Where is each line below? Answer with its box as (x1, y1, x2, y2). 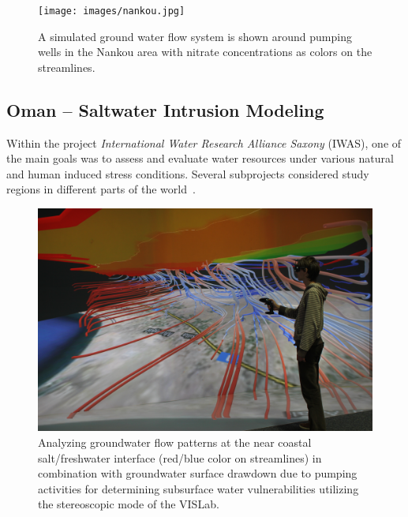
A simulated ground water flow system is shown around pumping (38, 28, 352, 44)
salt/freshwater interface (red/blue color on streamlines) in (38, 449, 322, 466)
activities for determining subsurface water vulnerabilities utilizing (38, 480, 359, 496)
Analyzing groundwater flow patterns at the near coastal (38, 434, 312, 450)
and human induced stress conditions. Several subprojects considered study (6, 165, 369, 182)
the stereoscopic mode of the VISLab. (38, 496, 219, 512)
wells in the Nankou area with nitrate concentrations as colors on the (38, 43, 372, 60)
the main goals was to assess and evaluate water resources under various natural (6, 150, 394, 167)
